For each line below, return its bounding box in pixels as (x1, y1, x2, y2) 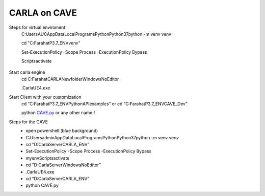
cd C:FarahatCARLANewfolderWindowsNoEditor (21, 76, 119, 82)
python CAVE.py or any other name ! (21, 110, 95, 116)
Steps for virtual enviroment (9, 24, 66, 30)
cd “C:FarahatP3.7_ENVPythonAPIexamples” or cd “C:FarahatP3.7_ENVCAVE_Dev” (21, 101, 187, 107)
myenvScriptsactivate (26, 155, 70, 161)
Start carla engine (9, 69, 46, 75)
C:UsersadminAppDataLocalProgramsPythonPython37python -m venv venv (26, 134, 179, 140)
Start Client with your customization (9, 94, 81, 100)
